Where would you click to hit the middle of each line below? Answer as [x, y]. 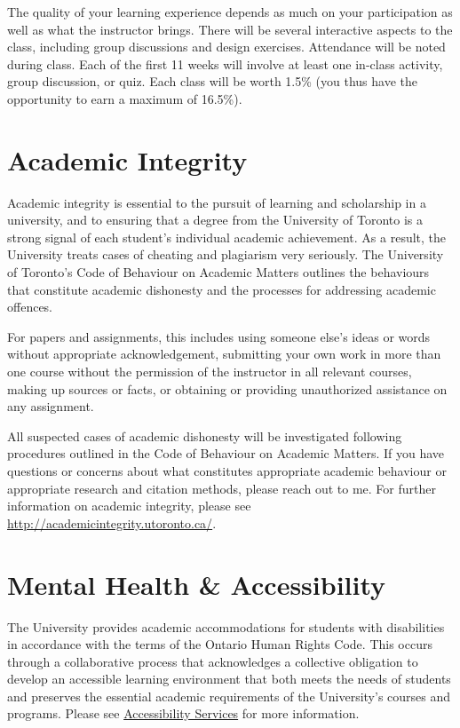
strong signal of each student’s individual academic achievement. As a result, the [227, 237]
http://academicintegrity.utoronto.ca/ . [112, 522]
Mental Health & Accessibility [197, 584]
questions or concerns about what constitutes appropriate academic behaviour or [227, 471]
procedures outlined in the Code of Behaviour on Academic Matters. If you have [226, 453]
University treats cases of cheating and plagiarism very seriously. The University [226, 254]
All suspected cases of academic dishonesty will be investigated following [205, 435]
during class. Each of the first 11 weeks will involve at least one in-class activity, [225, 63]
